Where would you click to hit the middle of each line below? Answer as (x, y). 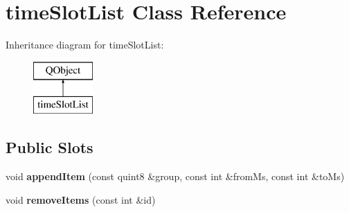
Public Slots (50, 147)
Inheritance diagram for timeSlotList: (85, 45)
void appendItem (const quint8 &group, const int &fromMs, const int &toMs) (175, 176)
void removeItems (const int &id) (81, 199)
